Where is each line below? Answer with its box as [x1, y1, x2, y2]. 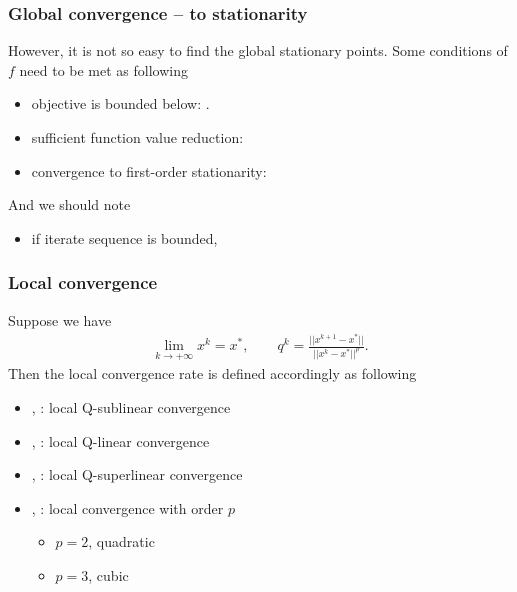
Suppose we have [8, 309, 112, 330]
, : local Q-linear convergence [31, 430, 210, 451]
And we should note [8, 194, 131, 215]
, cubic [88, 564, 129, 585]
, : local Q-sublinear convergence [31, 396, 231, 417]
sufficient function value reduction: [31, 127, 244, 147]
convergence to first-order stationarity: [31, 160, 267, 181]
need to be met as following [19, 59, 188, 80]
